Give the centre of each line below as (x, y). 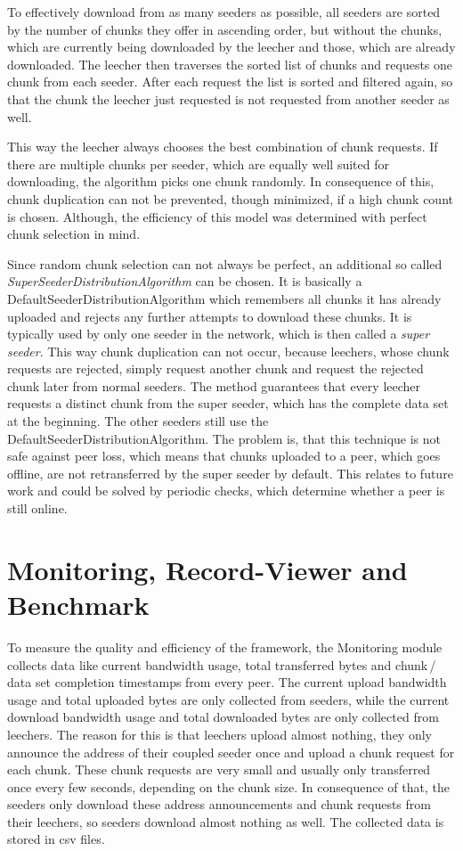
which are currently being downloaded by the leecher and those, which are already (231, 47)
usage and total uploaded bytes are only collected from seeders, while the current (228, 699)
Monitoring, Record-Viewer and (207, 569)
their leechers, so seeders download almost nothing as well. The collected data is (226, 821)
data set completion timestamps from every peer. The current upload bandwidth (227, 682)
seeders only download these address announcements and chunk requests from (219, 804)
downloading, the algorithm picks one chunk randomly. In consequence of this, (221, 181)
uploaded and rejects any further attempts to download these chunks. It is (210, 316)
